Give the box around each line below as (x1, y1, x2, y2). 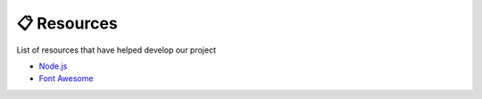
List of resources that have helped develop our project (16, 45, 216, 55)
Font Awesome (38, 73, 94, 84)
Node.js (38, 61, 68, 71)
